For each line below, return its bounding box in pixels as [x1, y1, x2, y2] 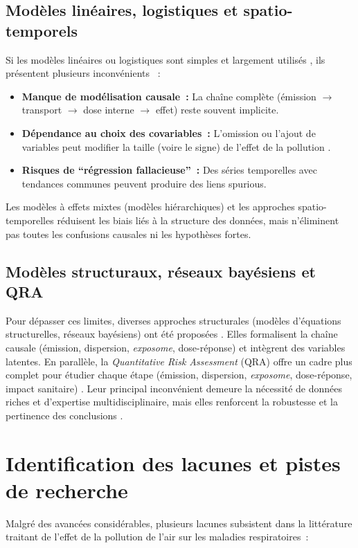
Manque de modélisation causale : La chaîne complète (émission [21, 89, 316, 103]
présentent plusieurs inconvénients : [6, 66, 161, 80]
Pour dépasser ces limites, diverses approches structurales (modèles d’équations [6, 313, 341, 327]
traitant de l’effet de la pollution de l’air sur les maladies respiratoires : [6, 529, 309, 544]
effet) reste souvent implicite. [155, 102, 279, 117]
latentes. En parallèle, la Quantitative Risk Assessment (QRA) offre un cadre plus [6, 354, 352, 368]
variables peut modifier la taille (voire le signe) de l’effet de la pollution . [21, 139, 331, 154]
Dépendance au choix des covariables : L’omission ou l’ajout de [21, 125, 316, 140]
